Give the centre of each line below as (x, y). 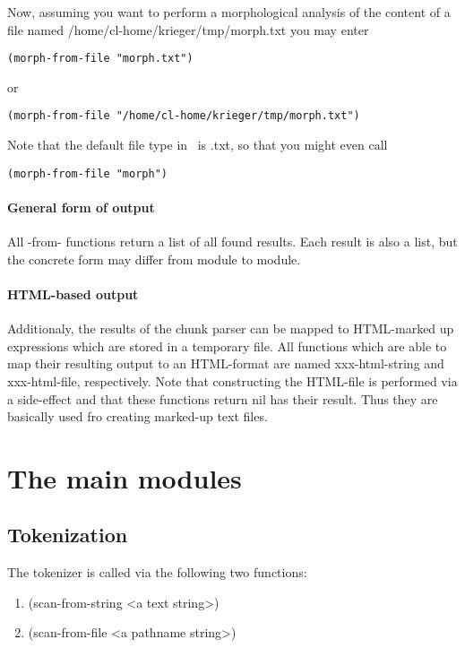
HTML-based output (73, 294)
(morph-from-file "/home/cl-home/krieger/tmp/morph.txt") (184, 116)
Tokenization (68, 535)
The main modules (125, 477)
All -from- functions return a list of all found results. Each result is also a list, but (232, 242)
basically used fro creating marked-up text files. (138, 416)
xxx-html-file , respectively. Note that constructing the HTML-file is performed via (232, 380)
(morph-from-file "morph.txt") (100, 59)
